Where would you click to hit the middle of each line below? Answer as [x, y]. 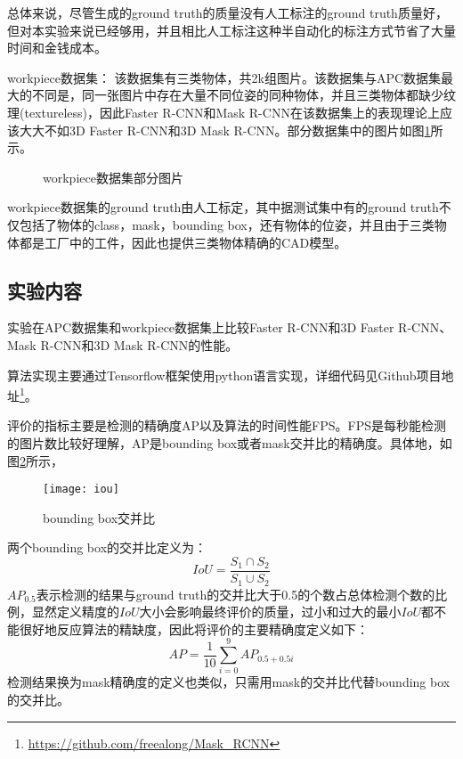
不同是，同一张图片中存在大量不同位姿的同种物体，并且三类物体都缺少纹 [244, 95]
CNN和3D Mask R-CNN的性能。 [146, 344]
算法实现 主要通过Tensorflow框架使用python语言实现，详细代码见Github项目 [224, 375]
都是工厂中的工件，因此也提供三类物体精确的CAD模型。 [183, 242]
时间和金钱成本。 [57, 48]
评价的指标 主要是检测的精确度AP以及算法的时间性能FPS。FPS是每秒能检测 [227, 425]
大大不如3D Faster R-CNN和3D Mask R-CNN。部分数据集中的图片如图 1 [225, 130]
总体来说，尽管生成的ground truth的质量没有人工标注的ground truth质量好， [227, 12]
